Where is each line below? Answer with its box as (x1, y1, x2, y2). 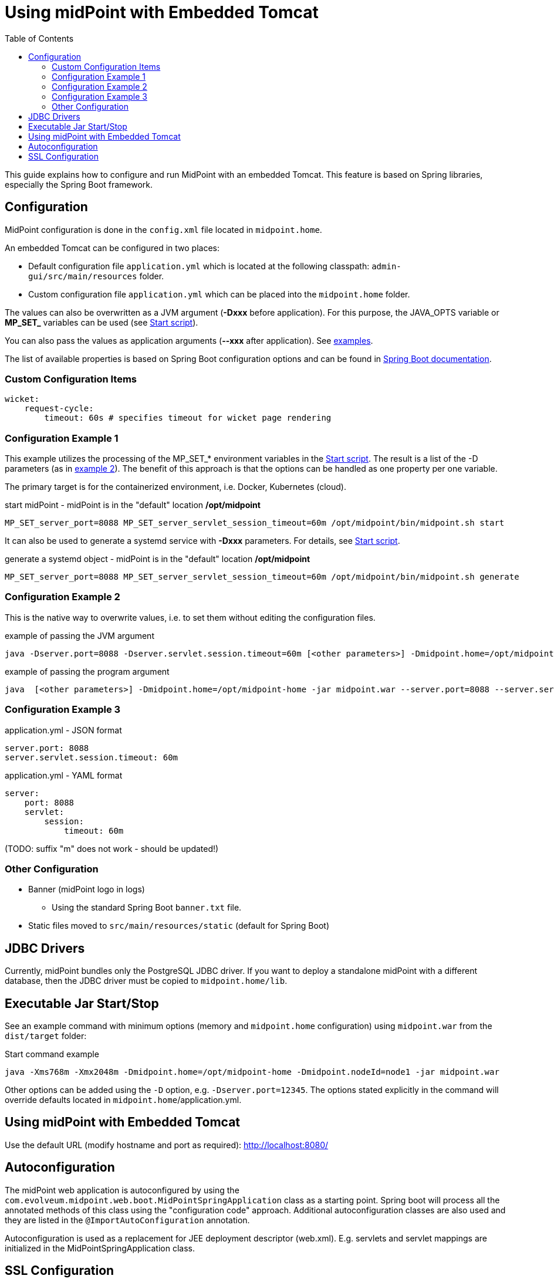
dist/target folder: (5, 1031, 87, 1041)
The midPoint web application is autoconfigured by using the (5, 1185, 239, 1195)
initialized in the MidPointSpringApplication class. (5, 1243, 195, 1253)
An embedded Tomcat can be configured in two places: (5, 242, 219, 253)
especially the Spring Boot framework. (5, 179, 153, 190)
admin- (371, 261, 401, 271)
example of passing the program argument (5, 666, 170, 676)
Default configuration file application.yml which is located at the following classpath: (28, 260, 370, 271)
